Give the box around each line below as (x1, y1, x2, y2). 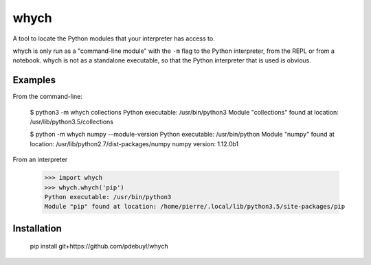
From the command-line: (12, 93, 82, 101)
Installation (12, 222, 62, 234)
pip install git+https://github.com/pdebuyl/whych (30, 242, 168, 251)
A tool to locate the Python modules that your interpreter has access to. (12, 34, 216, 43)
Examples (12, 74, 56, 86)
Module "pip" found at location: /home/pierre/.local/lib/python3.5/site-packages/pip (44, 203, 346, 211)
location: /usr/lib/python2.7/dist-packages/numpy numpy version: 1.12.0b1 (30, 139, 239, 148)
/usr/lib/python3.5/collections (30, 117, 113, 126)
